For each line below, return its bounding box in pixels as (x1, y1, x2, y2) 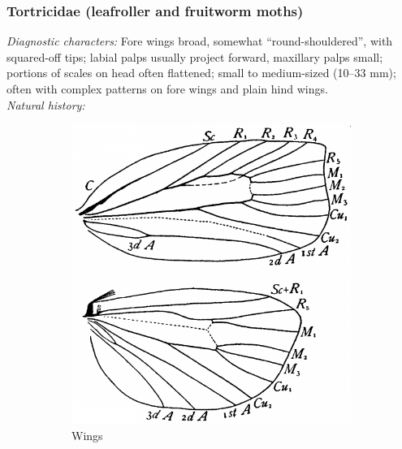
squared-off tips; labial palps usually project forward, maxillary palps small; (6, 48, 383, 65)
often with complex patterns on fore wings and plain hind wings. (6, 80, 328, 97)
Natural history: (6, 96, 85, 113)
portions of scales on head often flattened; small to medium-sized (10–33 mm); (6, 64, 396, 81)
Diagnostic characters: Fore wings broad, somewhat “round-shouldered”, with (6, 32, 393, 50)
